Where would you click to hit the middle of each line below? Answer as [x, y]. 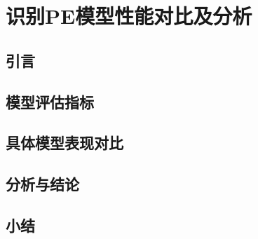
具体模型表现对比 [64, 143]
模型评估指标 [50, 101]
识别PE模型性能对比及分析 [129, 16]
